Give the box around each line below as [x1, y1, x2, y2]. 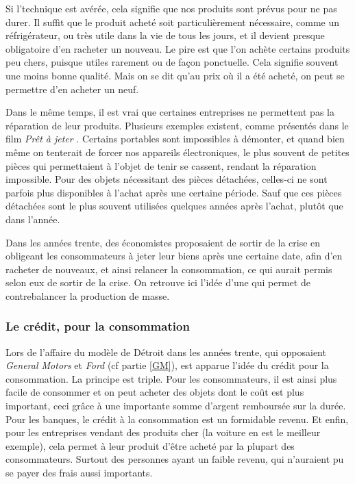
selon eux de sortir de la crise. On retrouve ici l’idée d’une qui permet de [5, 275, 310, 290]
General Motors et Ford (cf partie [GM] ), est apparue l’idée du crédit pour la [5, 358, 329, 372]
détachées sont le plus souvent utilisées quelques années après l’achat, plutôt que [5, 199, 343, 213]
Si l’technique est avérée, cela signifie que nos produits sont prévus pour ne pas [5, 1, 337, 15]
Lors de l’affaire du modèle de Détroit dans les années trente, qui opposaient [5, 344, 326, 359]
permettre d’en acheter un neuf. [5, 81, 139, 96]
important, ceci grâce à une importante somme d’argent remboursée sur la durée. [5, 398, 346, 413]
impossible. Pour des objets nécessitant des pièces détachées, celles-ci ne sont [5, 172, 328, 186]
